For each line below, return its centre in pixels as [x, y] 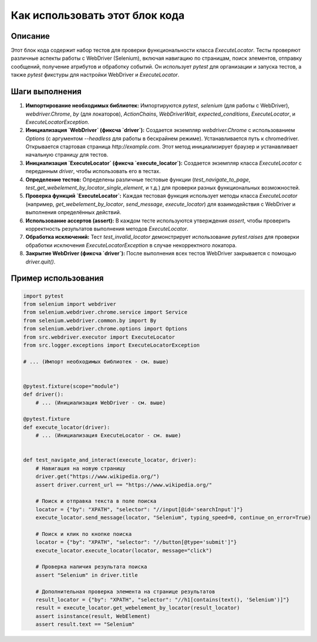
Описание [30, 36]
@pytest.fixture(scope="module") [71, 386]
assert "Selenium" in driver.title [87, 575]
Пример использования [57, 278]
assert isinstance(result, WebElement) [93, 616]
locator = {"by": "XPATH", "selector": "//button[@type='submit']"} [136, 542]
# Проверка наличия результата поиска [91, 567]
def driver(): [43, 394]
